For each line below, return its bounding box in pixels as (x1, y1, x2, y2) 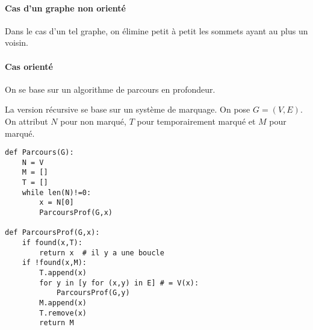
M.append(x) (39, 299, 87, 307)
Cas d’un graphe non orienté (5, 1, 126, 14)
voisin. (5, 36, 28, 49)
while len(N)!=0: (22, 188, 91, 197)
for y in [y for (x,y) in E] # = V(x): (39, 278, 199, 287)
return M (39, 319, 74, 328)
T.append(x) (39, 269, 87, 278)
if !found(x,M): (22, 258, 87, 267)
